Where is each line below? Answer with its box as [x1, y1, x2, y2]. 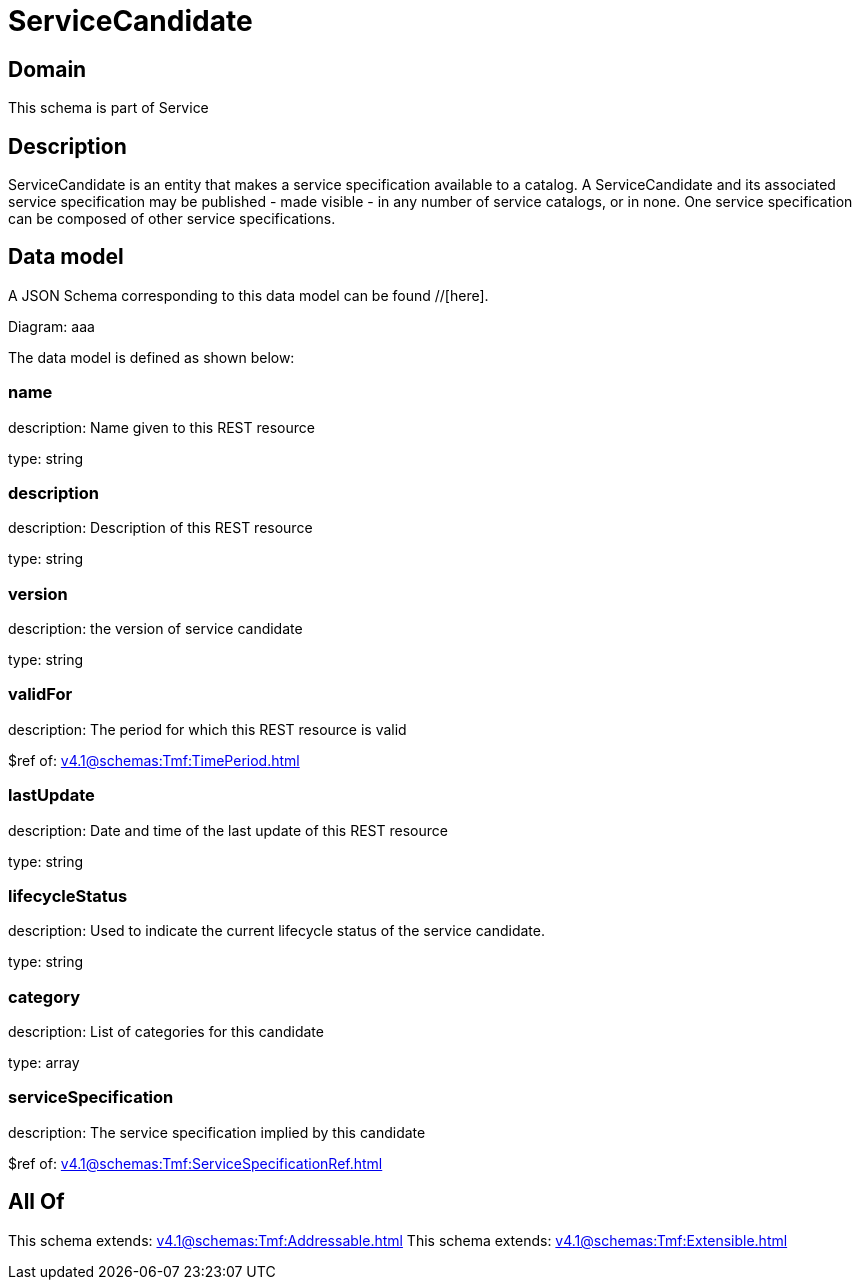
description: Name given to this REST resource [8, 418, 315, 436]
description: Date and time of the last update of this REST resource [8, 821, 448, 839]
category [8, 986, 80, 1007]
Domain [8, 56, 87, 82]
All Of [8, 1189, 65, 1215]
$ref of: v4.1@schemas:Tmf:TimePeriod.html [8, 751, 300, 769]
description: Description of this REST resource [8, 519, 313, 537]
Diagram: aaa [8, 317, 95, 335]
